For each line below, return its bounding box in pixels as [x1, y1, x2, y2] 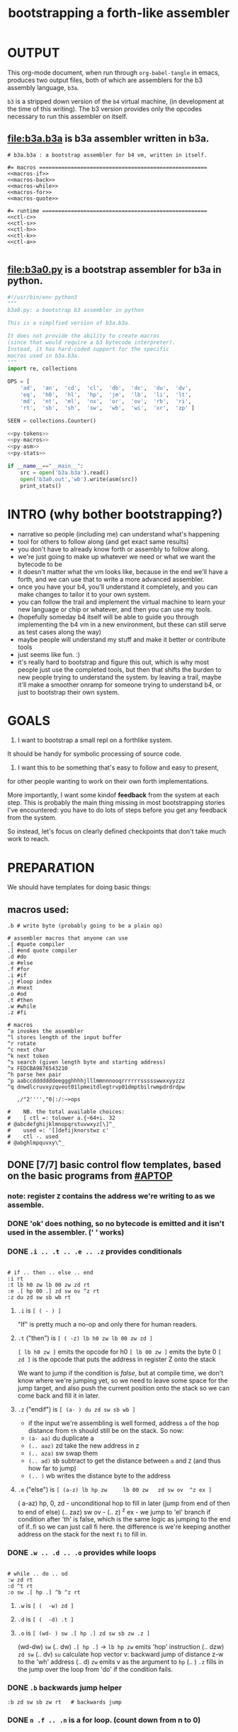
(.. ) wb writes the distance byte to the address [28, 1471, 171, 1480]
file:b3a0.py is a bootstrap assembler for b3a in [7, 264, 222, 276]
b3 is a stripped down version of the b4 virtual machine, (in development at [7, 97, 225, 106]
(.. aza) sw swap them [28, 1449, 98, 1457]
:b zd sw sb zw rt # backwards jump [7, 1699, 122, 1706]
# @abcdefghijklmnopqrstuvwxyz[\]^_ [7, 1121, 115, 1128]
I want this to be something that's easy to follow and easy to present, [17, 763, 220, 772]
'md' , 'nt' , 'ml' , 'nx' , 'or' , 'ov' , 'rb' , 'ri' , [20, 398, 192, 405]
